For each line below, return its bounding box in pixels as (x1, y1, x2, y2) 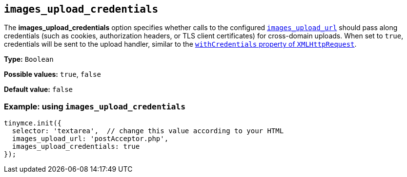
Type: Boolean (4, 55, 54, 64)
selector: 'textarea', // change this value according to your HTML (12, 127, 284, 135)
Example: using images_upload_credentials (4, 101, 186, 111)
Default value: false (4, 85, 73, 94)
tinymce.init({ (4, 119, 62, 127)
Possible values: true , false (4, 70, 101, 79)
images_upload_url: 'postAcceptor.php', (12, 135, 169, 143)
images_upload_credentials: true (12, 142, 140, 151)
